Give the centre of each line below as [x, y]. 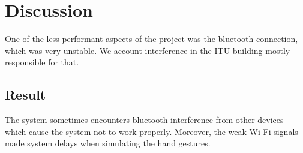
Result [25, 94]
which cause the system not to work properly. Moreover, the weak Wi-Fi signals [151, 131]
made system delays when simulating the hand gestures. [108, 143]
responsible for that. [42, 62]
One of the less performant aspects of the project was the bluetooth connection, [151, 39]
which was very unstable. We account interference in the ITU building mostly [148, 50]
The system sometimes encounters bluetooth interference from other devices [144, 120]
